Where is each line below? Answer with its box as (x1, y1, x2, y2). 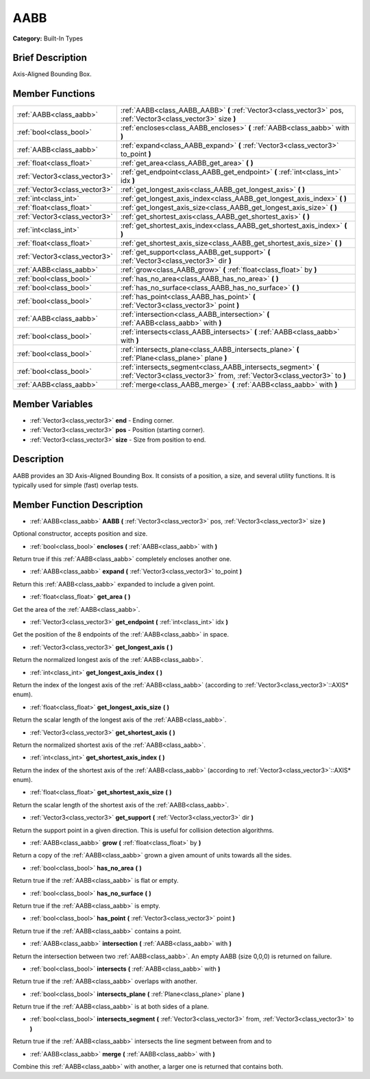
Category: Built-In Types (12, 34, 84, 43)
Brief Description (12, 52, 87, 64)
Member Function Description (12, 499, 143, 510)
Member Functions (12, 88, 95, 99)
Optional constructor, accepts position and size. (12, 530, 148, 538)
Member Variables (12, 398, 93, 410)
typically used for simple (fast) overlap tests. (12, 481, 139, 489)
